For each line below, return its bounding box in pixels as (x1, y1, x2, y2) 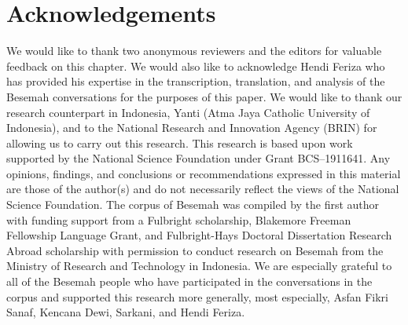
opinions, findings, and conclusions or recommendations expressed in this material (6, 165, 401, 181)
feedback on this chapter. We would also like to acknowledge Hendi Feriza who (6, 57, 385, 74)
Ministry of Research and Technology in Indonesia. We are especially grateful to (6, 257, 392, 274)
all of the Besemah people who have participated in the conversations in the (6, 273, 373, 290)
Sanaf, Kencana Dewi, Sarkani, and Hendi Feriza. (6, 304, 245, 320)
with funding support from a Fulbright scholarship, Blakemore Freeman (6, 211, 351, 228)
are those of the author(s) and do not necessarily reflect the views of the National (6, 181, 399, 197)
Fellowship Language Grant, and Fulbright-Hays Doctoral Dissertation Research (6, 227, 392, 243)
